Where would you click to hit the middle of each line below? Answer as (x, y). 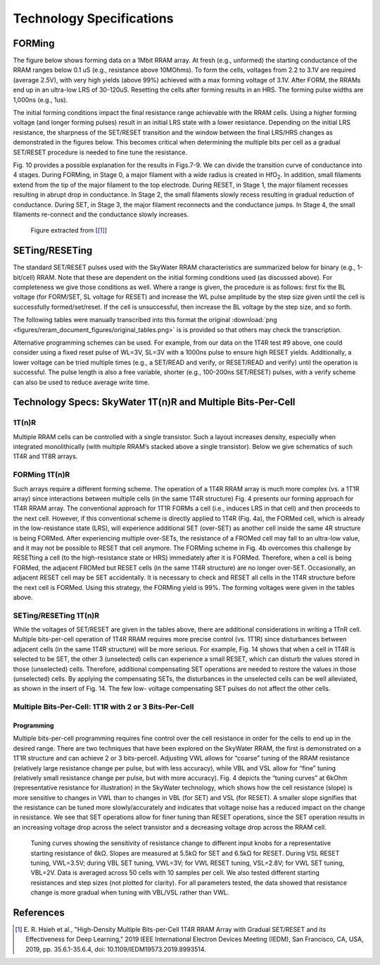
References (39, 912)
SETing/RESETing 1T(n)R (56, 615)
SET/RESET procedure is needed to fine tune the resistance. (100, 152)
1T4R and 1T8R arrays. (45, 456)
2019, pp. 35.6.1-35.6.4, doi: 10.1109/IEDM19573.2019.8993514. (116, 949)
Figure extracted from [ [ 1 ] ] (69, 231)
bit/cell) (24, 277)
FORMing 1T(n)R (42, 474)
